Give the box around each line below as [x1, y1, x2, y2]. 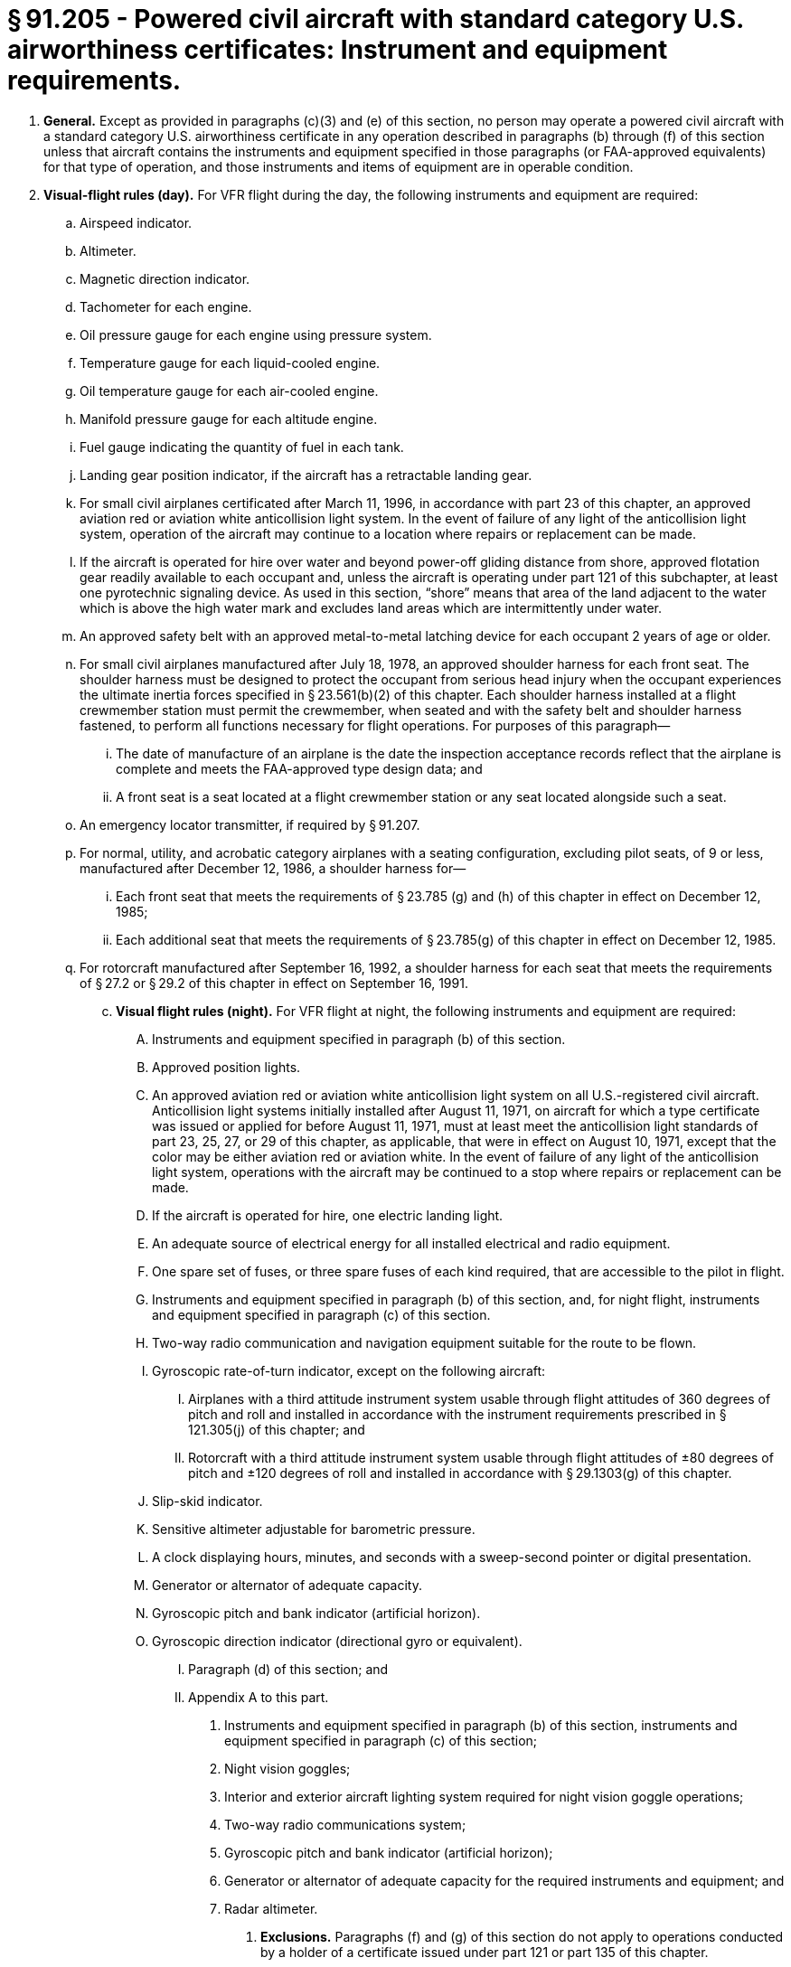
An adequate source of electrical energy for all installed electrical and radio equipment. [152, 1235, 671, 1251]
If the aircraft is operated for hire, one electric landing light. [152, 1207, 504, 1223]
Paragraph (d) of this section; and [188, 1661, 389, 1677]
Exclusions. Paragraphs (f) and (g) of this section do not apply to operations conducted [260, 1928, 784, 1944]
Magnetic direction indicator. [80, 270, 250, 287]
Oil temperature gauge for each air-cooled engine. [80, 382, 379, 399]
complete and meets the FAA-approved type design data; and [116, 760, 483, 776]
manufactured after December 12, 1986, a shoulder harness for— [80, 860, 466, 876]
